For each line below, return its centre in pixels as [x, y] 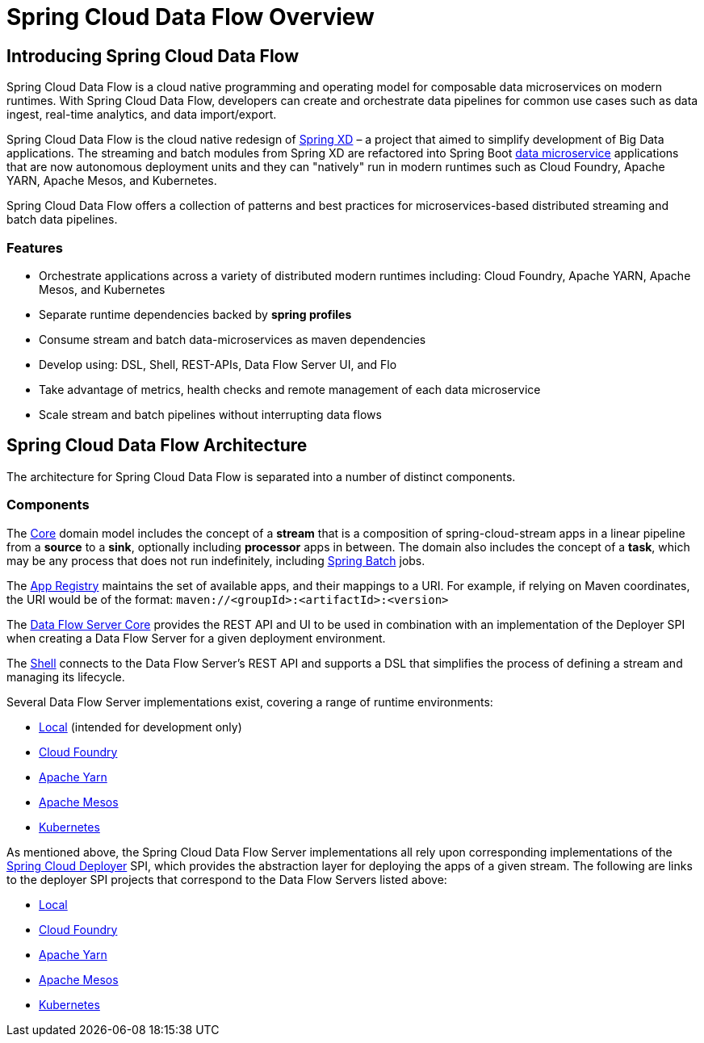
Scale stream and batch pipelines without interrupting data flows [210, 414]
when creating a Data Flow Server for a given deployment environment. [196, 638]
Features [35, 247]
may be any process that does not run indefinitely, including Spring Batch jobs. [216, 560]
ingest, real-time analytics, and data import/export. [142, 115]
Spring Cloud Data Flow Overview [191, 17]
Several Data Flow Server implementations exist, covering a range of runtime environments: [250, 702]
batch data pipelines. [62, 220]
